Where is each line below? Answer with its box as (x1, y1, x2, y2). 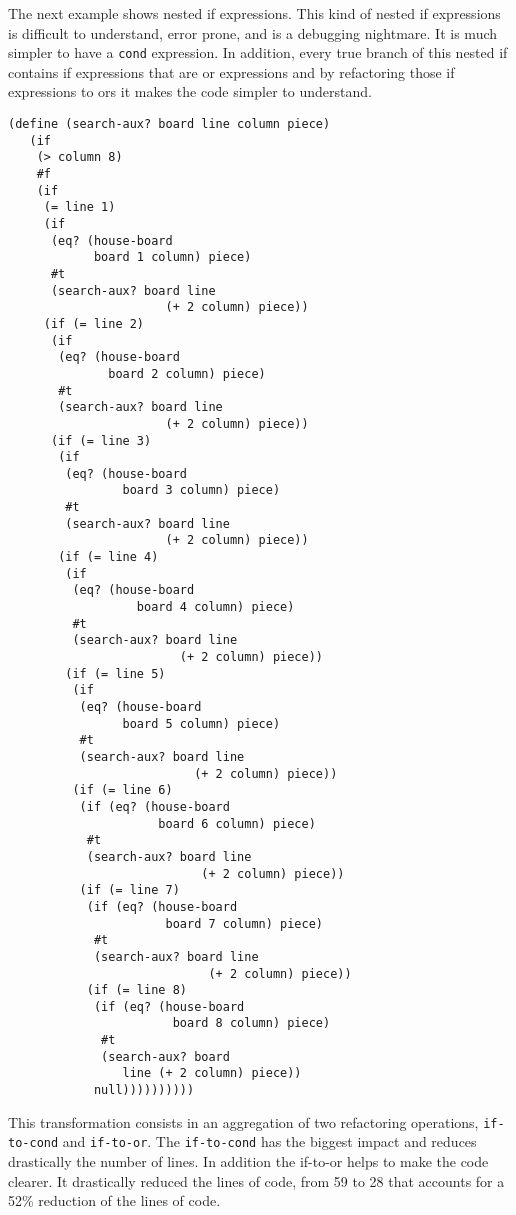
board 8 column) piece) (172, 1016, 331, 1031)
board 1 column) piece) (93, 250, 252, 265)
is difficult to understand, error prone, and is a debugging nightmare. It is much (8, 22, 498, 43)
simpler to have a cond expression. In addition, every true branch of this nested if (8, 42, 508, 63)
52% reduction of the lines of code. (8, 1190, 221, 1211)
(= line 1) (43, 200, 116, 215)
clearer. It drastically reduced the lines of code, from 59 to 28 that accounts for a (8, 1170, 505, 1191)
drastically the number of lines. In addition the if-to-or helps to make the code (8, 1151, 489, 1172)
